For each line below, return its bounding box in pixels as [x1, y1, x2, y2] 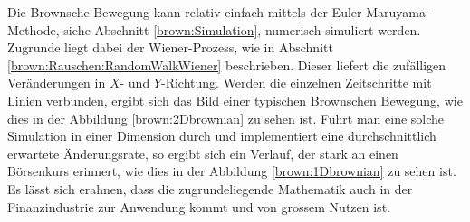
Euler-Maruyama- [331, 3, 430, 21]
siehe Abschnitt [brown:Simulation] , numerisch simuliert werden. [63, 20, 421, 39]
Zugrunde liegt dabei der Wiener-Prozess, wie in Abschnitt [7, 38, 333, 57]
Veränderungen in [7, 73, 106, 92]
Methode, [7, 20, 60, 39]
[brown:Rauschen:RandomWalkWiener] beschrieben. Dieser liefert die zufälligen [7, 55, 446, 74]
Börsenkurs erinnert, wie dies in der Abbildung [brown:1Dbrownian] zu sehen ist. [7, 162, 456, 180]
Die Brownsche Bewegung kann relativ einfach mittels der [7, 3, 328, 21]
